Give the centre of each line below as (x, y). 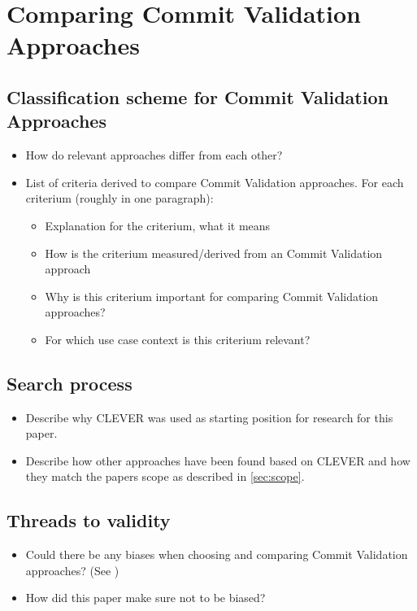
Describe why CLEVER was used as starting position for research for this (209, 417)
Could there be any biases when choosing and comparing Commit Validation (217, 554)
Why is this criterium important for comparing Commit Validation (212, 296)
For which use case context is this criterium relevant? (178, 339)
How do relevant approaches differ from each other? (154, 155)
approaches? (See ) (72, 570)
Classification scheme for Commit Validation (198, 96)
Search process (69, 383)
